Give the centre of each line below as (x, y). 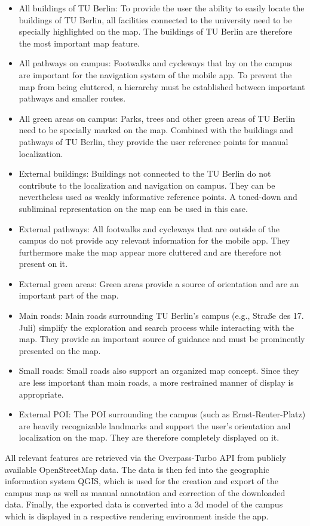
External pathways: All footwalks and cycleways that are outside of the (149, 228)
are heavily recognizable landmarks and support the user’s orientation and (155, 425)
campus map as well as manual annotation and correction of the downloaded (145, 492)
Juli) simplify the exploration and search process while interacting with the (156, 327)
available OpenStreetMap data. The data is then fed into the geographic (137, 469)
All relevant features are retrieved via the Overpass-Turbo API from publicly (145, 457)
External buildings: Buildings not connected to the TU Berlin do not (145, 173)
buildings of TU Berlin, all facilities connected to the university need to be (155, 19)
